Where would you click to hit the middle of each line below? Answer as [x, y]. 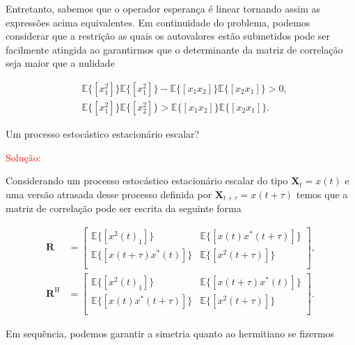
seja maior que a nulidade [60, 63]
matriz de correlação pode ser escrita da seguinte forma [124, 208]
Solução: [23, 157]
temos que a [322, 194]
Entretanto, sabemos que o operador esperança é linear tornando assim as [163, 8]
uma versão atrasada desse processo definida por [109, 194]
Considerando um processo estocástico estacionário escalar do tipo [147, 180]
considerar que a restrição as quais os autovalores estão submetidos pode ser [168, 36]
